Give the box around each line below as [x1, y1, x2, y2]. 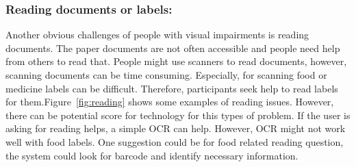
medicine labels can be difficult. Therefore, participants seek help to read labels [5, 81, 338, 95]
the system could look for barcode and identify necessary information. [5, 148, 298, 162]
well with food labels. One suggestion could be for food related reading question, [5, 134, 344, 149]
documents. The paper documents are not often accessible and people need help [5, 40, 340, 55]
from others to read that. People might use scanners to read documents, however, [5, 54, 347, 68]
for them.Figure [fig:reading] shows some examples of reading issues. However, [5, 94, 334, 109]
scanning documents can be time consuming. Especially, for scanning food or [5, 68, 327, 81]
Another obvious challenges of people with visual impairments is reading [5, 27, 309, 42]
